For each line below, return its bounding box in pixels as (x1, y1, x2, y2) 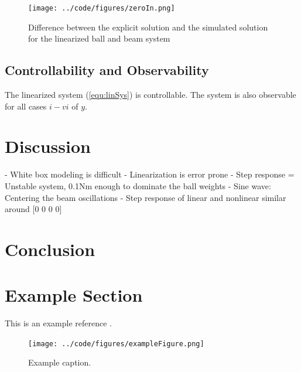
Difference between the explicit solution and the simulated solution (28, 21, 268, 33)
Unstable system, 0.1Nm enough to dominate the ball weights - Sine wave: (5, 179, 271, 192)
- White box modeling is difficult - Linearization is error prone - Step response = (5, 168, 295, 180)
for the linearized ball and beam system (28, 32, 170, 45)
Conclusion (5, 237, 95, 261)
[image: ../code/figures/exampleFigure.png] (28, 339, 204, 348)
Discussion (5, 134, 91, 158)
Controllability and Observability (5, 61, 209, 79)
